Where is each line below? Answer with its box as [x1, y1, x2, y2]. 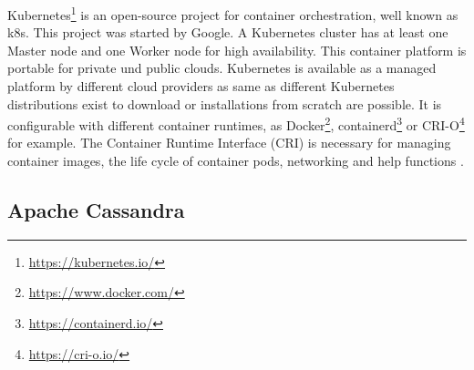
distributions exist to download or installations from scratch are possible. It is [7, 94, 442, 113]
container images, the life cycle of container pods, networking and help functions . [7, 151, 464, 170]
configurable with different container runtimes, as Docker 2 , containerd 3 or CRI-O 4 [7, 113, 465, 134]
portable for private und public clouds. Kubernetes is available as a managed [7, 58, 437, 77]
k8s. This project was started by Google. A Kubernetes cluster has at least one [7, 23, 448, 42]
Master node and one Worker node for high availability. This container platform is [7, 40, 467, 59]
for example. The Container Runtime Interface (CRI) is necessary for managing [7, 133, 451, 152]
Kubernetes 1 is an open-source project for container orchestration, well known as [7, 3, 459, 24]
